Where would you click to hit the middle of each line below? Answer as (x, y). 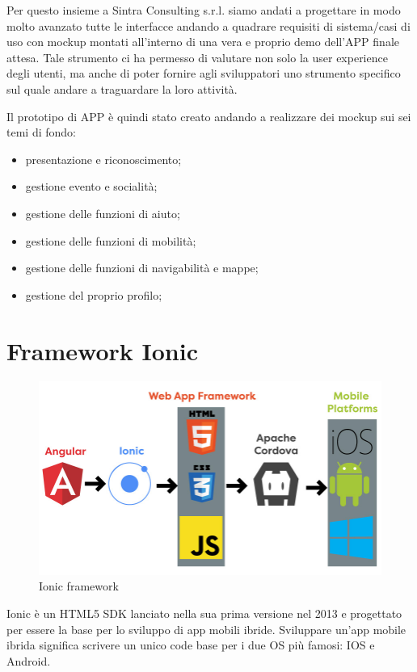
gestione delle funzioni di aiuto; (103, 213)
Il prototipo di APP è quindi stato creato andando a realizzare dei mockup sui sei (209, 116)
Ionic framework (79, 586)
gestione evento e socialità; (91, 186)
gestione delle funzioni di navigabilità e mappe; (142, 268)
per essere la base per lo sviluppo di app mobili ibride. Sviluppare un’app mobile (206, 629)
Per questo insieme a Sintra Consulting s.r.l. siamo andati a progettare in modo (204, 10)
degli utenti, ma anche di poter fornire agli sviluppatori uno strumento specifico (204, 73)
